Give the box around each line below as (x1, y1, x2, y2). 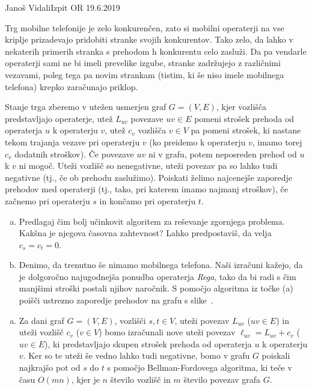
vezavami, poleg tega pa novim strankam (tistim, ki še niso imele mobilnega (5, 68, 284, 81)
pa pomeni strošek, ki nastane (191, 124, 301, 136)
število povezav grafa (183, 373, 261, 385)
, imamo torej (252, 135, 302, 148)
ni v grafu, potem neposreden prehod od (148, 147, 297, 160)
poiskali (262, 349, 290, 362)
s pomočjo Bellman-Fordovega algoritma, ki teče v (107, 361, 292, 374)
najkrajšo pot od (19, 361, 81, 374)
